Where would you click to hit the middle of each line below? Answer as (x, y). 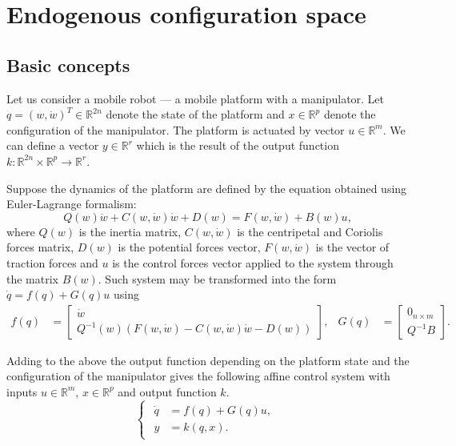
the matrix (32, 278)
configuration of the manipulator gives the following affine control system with (198, 376)
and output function (167, 391)
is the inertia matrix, (130, 231)
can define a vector (53, 145)
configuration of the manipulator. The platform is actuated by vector (176, 129)
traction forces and (52, 262)
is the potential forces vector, (189, 247)
